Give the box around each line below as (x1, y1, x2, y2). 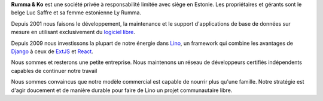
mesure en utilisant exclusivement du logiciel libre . (11, 29, 136, 36)
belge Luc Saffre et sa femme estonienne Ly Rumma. (11, 9, 142, 16)
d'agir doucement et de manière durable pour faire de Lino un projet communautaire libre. (11, 87, 233, 94)
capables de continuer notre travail (11, 67, 97, 74)
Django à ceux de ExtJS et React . (11, 48, 94, 55)
